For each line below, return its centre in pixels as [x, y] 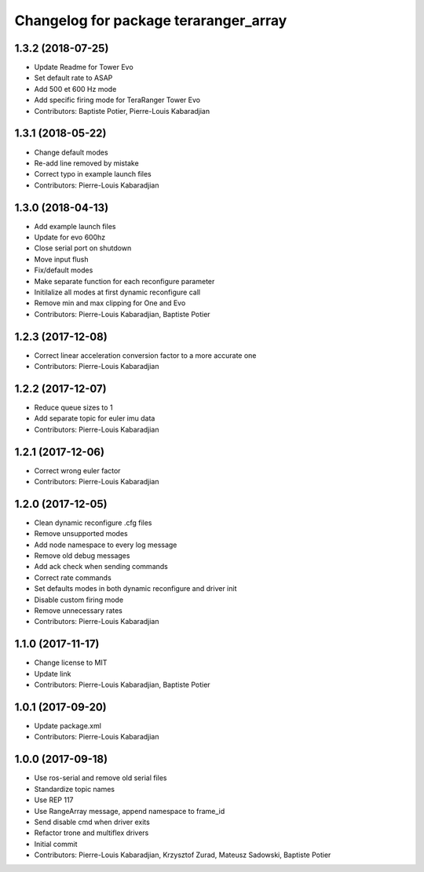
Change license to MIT [71, 662]
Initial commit [56, 844]
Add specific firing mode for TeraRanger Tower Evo [117, 100]
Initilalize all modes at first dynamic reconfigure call [117, 292]
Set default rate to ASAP [73, 78]
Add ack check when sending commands [101, 567]
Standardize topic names [75, 789]
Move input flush [62, 259]
